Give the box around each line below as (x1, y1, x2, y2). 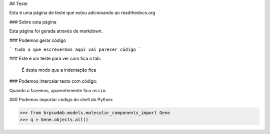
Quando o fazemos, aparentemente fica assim (9, 87, 106, 93)
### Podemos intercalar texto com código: (9, 78, 97, 84)
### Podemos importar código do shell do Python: (9, 96, 113, 102)
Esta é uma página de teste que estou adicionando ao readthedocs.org (9, 10, 155, 16)
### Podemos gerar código (9, 37, 66, 43)
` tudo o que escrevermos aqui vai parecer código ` (9, 46, 141, 52)
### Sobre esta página (9, 19, 57, 25)
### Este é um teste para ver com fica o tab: (9, 55, 101, 62)
